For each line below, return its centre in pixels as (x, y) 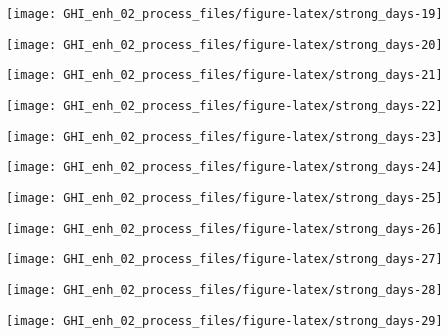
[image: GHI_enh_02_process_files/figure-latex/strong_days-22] (224, 105)
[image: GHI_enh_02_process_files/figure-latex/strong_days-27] (224, 259)
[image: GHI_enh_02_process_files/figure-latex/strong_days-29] (224, 320)
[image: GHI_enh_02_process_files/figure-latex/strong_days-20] (224, 44)
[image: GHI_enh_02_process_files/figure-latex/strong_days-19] (224, 14)
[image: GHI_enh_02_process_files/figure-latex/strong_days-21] (224, 75)
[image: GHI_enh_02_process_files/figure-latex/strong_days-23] (224, 136)
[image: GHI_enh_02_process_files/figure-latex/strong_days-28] (224, 289)
